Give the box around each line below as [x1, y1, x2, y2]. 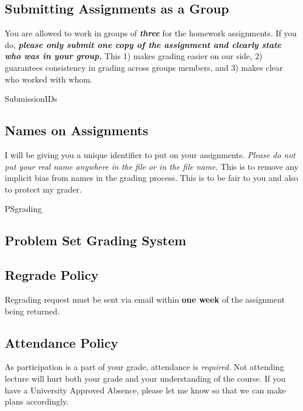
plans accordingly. [5, 395, 69, 407]
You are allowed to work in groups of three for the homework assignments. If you [5, 27, 297, 39]
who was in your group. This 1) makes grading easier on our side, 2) [5, 50, 263, 62]
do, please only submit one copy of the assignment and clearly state [5, 38, 281, 50]
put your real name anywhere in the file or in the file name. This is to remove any [5, 160, 299, 172]
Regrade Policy [5, 266, 99, 284]
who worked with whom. [5, 73, 92, 85]
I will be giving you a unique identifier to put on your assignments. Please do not [5, 148, 296, 160]
